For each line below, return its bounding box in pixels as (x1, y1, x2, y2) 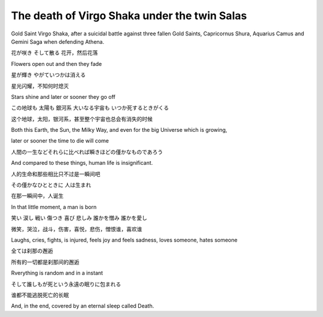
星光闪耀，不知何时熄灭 (11, 82, 69, 89)
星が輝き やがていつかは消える (11, 71, 86, 79)
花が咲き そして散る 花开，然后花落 (11, 49, 98, 56)
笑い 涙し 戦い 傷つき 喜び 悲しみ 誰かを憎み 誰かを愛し (11, 215, 148, 222)
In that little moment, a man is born (11, 203, 97, 210)
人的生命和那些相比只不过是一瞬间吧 (11, 170, 100, 177)
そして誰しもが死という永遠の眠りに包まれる (11, 280, 121, 288)
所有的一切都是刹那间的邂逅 (11, 258, 80, 265)
